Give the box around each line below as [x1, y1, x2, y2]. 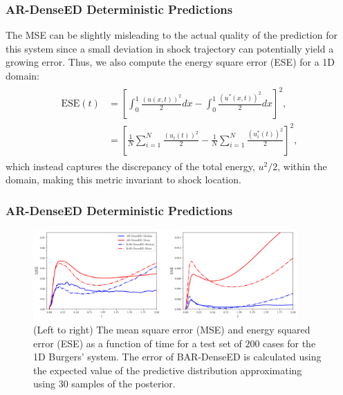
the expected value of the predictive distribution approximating [33, 362, 302, 377]
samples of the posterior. [71, 376, 176, 391]
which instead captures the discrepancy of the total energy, [6, 158, 255, 173]
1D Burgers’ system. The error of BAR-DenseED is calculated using [33, 349, 322, 364]
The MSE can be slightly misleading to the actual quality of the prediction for [6, 28, 337, 42]
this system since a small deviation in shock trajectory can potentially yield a [6, 41, 334, 55]
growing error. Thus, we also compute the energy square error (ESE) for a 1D [6, 55, 335, 69]
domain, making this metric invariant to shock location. [6, 172, 241, 187]
